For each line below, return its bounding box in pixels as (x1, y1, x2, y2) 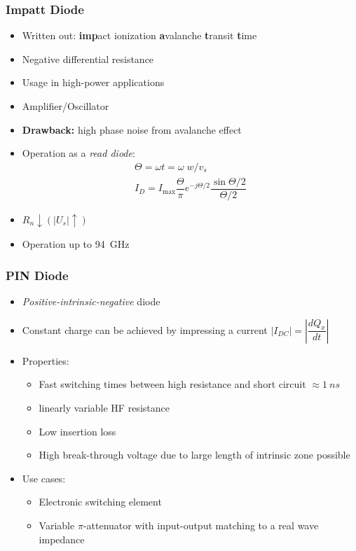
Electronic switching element (39, 494, 162, 509)
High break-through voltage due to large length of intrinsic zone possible (39, 447, 350, 462)
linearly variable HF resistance (39, 400, 170, 414)
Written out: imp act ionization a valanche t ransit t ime (22, 28, 257, 43)
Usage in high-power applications (22, 75, 165, 90)
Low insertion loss (39, 424, 116, 438)
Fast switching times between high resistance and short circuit (39, 377, 306, 391)
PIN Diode (6, 266, 69, 284)
